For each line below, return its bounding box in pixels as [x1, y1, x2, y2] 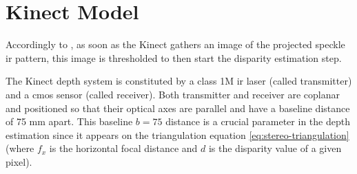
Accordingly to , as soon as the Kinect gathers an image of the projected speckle [6, 37, 345, 52]
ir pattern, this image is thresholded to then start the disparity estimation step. [6, 50, 342, 65]
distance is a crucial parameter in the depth [165, 114, 350, 129]
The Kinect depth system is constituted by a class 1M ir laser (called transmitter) [6, 74, 352, 88]
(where [6, 141, 34, 155]
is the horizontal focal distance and [49, 141, 198, 155]
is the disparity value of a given [208, 141, 342, 155]
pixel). [6, 154, 32, 168]
